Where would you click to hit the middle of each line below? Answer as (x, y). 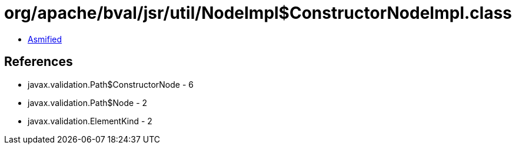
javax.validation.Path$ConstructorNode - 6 (111, 84)
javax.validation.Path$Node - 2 (88, 102)
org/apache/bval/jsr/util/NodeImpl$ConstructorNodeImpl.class (258, 13)
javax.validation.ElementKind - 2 (90, 121)
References (39, 62)
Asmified (45, 39)
